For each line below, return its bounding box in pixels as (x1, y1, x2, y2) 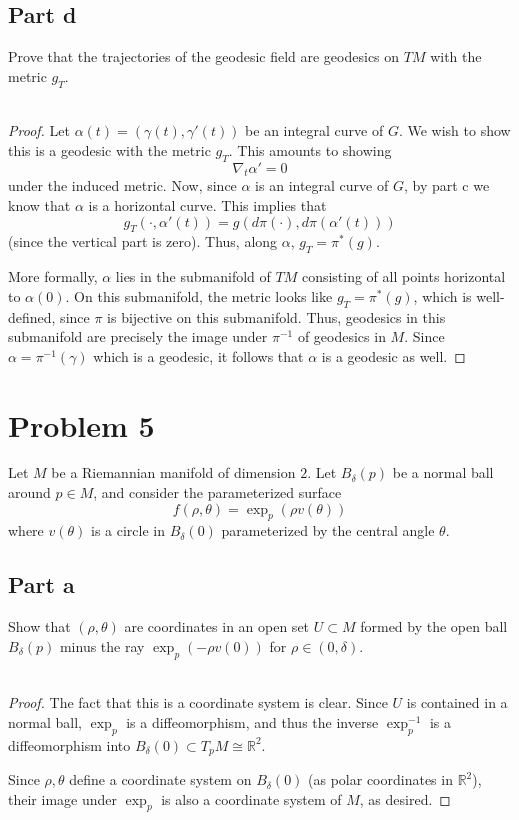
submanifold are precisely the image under (8, 326, 268, 347)
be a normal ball (392, 462, 494, 483)
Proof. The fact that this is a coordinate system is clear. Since (8, 692, 388, 713)
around (8, 482, 51, 503)
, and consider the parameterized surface (93, 482, 342, 503)
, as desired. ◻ (359, 788, 451, 809)
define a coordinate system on (69, 769, 252, 790)
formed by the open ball (360, 616, 508, 637)
